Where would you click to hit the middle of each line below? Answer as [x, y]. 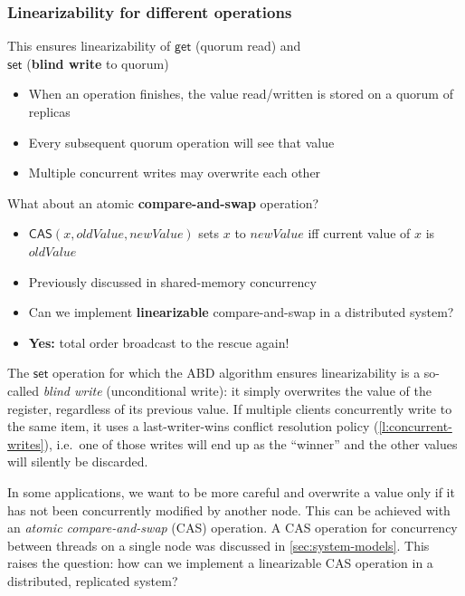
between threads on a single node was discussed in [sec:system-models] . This [218, 545]
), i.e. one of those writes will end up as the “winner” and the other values [251, 443]
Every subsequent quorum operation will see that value [181, 142]
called [23, 390]
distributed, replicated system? [93, 580]
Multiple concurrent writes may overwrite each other [175, 173]
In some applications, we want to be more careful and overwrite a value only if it [231, 491]
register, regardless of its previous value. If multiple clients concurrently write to [230, 408]
